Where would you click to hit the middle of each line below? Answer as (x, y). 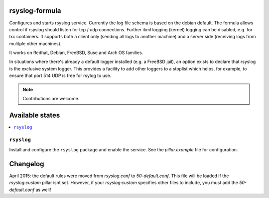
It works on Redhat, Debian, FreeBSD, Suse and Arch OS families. (76, 53)
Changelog (27, 164)
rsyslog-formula (35, 11)
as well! (43, 190)
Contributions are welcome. (51, 99)
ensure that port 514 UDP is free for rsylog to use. (60, 76)
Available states (35, 115)
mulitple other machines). (35, 43)
